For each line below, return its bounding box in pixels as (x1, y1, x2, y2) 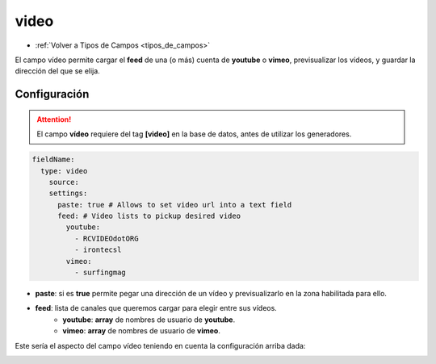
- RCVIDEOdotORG (73, 234, 139, 243)
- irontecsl (73, 245, 122, 254)
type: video (40, 166, 88, 175)
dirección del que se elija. (15, 66, 100, 76)
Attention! (36, 114, 72, 124)
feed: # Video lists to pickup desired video (57, 211, 241, 221)
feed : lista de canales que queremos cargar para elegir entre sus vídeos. (35, 303, 278, 313)
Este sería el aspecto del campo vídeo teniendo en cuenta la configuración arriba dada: (15, 341, 306, 350)
